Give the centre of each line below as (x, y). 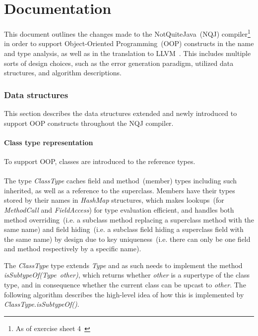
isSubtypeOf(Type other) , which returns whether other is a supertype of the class (127, 275)
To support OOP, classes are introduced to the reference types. (100, 161)
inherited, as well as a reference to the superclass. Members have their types (120, 190)
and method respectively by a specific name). (73, 249)
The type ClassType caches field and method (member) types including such (121, 181)
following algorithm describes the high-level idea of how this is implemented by (124, 294)
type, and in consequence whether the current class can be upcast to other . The (125, 285)
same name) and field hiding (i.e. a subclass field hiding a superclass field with (124, 229)
